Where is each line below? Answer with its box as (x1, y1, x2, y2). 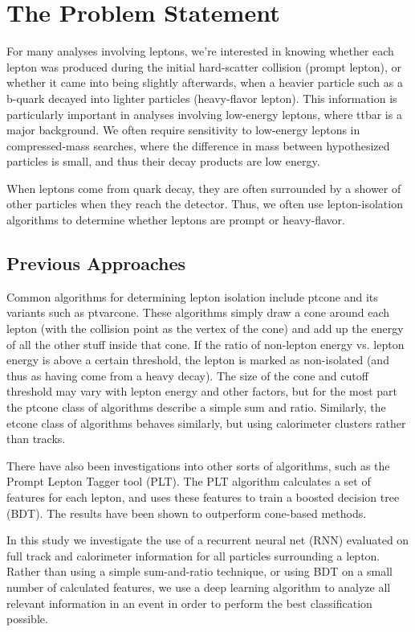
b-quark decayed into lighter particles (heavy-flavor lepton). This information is (6, 89, 397, 106)
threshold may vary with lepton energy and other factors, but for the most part (6, 383, 398, 400)
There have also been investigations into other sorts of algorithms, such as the (6, 457, 390, 474)
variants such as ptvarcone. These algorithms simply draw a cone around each (6, 304, 390, 321)
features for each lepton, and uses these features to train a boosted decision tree (6, 488, 400, 505)
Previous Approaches (6, 251, 185, 276)
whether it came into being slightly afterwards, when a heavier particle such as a (6, 74, 403, 91)
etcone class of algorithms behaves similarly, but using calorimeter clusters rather (6, 414, 406, 431)
